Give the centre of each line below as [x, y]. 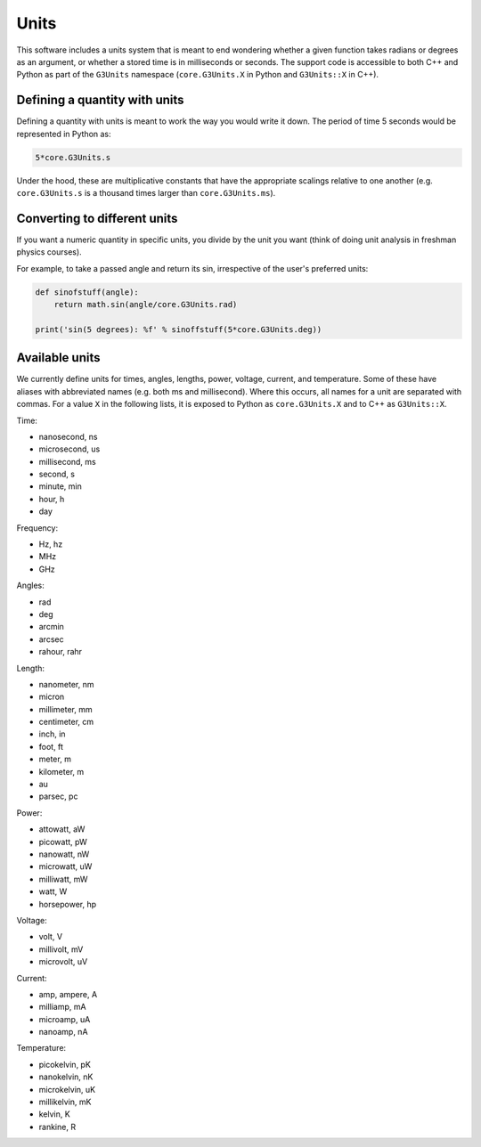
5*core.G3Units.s [73, 157]
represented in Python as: [64, 134]
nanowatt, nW [64, 854]
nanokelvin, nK [66, 1077]
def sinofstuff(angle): [87, 292]
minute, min [60, 486]
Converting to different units [97, 218]
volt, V [50, 937]
